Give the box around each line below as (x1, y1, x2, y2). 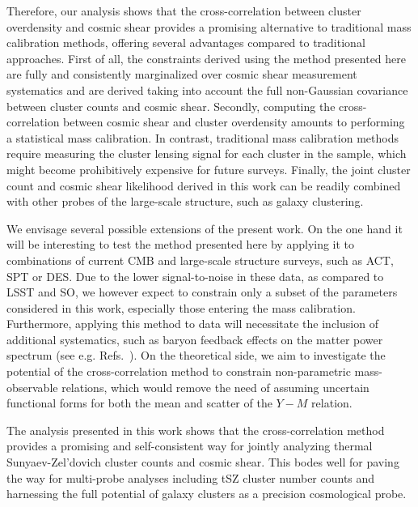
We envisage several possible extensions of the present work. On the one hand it (6, 219, 403, 236)
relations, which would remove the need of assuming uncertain (61, 378, 369, 395)
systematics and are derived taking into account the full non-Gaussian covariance (6, 81, 408, 98)
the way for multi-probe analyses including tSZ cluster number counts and (6, 469, 375, 486)
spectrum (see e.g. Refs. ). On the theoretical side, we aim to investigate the (6, 347, 386, 364)
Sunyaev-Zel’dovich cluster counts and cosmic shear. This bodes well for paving (6, 454, 399, 471)
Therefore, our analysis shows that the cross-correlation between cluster (6, 2, 361, 19)
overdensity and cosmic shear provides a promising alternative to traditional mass (6, 18, 412, 35)
